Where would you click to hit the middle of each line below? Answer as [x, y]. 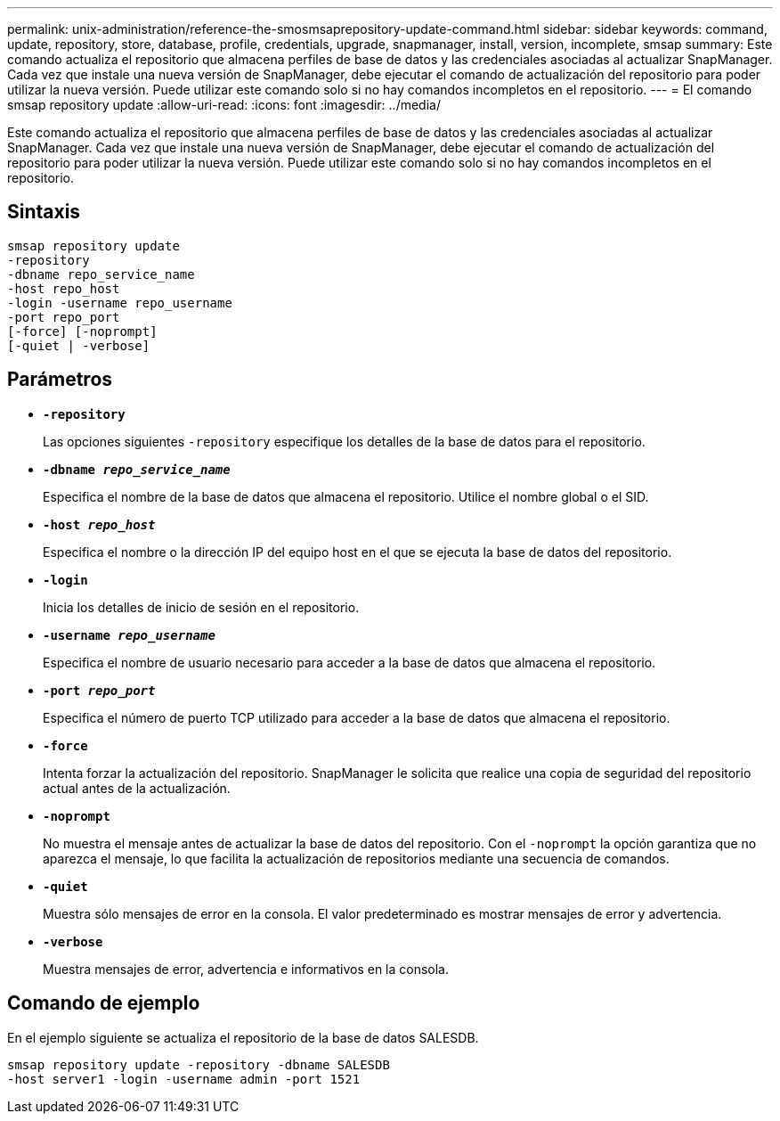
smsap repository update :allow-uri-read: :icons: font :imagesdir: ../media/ [224, 105]
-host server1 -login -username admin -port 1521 [184, 1079]
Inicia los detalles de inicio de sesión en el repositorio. [201, 607]
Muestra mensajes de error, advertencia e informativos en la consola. [246, 969]
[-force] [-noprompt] [82, 331]
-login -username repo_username [120, 303]
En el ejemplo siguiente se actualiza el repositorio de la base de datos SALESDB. [243, 1037]
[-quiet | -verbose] [79, 345]
